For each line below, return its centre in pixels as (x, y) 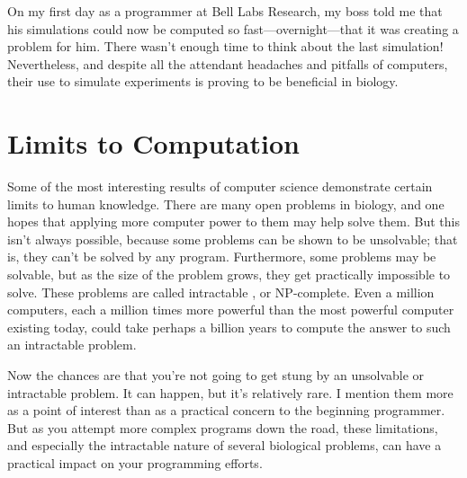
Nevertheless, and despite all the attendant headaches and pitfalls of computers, (228, 63)
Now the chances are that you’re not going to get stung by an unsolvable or (216, 375)
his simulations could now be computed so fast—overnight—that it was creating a (233, 28)
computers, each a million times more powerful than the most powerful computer (231, 310)
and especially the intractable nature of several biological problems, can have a (225, 445)
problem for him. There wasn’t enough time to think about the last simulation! (225, 46)
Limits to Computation (153, 143)
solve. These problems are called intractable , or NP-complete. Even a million (221, 292)
